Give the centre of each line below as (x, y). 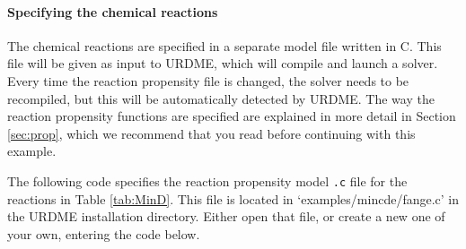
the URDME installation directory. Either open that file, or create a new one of (226, 216)
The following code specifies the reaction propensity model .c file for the (207, 180)
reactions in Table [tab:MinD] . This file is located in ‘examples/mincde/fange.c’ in (233, 198)
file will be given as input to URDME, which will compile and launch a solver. (223, 63)
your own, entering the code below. (104, 233)
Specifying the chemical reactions (113, 11)
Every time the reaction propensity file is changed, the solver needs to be (208, 80)
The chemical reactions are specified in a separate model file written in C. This (224, 45)
